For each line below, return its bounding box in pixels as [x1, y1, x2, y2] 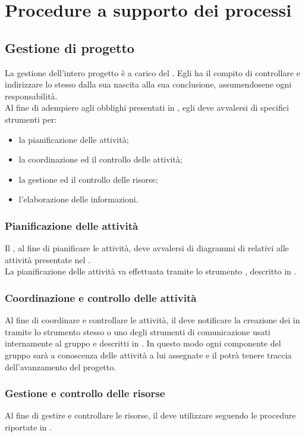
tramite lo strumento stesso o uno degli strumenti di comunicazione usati [5, 325, 271, 338]
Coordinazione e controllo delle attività [5, 290, 197, 305]
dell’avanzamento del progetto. [5, 360, 117, 373]
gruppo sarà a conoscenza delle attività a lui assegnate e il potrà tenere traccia [5, 348, 292, 361]
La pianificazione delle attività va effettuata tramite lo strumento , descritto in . [5, 265, 297, 277]
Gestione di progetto [5, 38, 134, 57]
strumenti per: [5, 113, 57, 125]
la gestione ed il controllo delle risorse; [18, 173, 158, 185]
